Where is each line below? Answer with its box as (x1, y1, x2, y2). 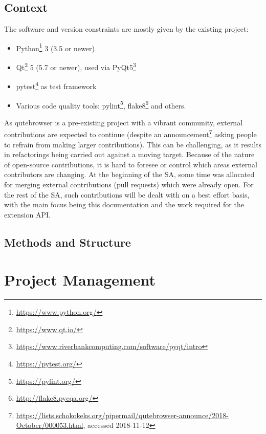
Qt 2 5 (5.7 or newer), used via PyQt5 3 (16, 60, 136, 72)
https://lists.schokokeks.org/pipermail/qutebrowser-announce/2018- (16, 409, 229, 420)
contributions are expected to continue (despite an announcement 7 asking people (4, 127, 257, 140)
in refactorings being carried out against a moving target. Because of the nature (4, 149, 255, 160)
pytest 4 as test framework (16, 79, 97, 91)
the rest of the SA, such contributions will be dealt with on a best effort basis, (4, 189, 250, 200)
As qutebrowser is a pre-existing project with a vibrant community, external (4, 117, 243, 127)
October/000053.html (16, 420, 83, 430)
